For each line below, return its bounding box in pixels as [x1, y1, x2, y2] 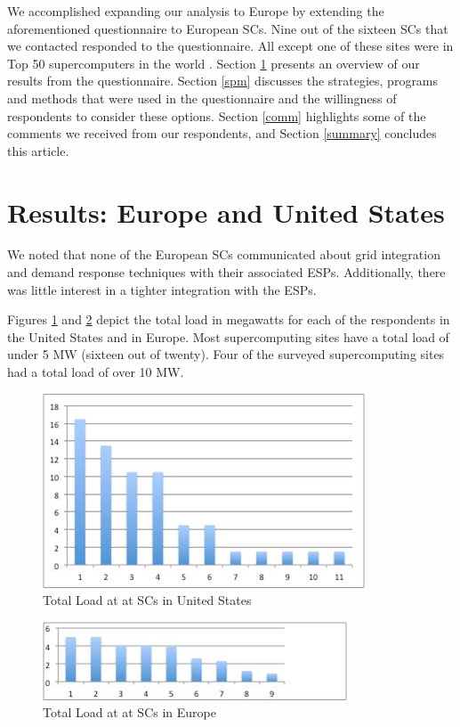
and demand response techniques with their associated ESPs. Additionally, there [7, 263, 446, 282]
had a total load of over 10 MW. [7, 363, 184, 381]
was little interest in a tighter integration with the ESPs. [7, 280, 317, 298]
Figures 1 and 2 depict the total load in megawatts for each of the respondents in [7, 310, 450, 329]
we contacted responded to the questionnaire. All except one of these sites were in [7, 37, 454, 55]
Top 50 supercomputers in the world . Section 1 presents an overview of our [7, 53, 420, 72]
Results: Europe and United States [7, 193, 445, 230]
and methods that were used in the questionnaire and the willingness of [7, 88, 397, 107]
